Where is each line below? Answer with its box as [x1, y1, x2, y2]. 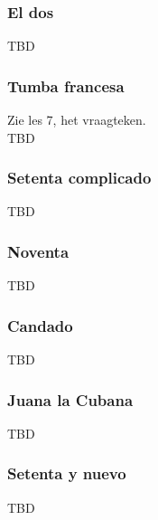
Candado [7, 314, 73, 336]
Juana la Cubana [7, 388, 134, 411]
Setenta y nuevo [7, 462, 126, 485]
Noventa [7, 240, 70, 262]
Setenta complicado [7, 166, 152, 189]
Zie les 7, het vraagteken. [7, 110, 146, 129]
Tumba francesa [7, 74, 125, 97]
